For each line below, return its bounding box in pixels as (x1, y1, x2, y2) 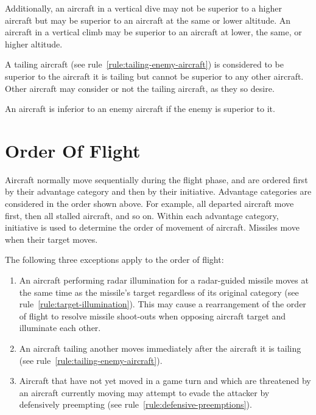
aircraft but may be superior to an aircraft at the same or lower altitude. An (5, 13, 291, 26)
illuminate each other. (19, 321, 101, 334)
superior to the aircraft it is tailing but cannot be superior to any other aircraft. (5, 69, 304, 82)
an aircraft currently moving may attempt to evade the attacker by (19, 386, 270, 399)
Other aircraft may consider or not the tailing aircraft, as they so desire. (5, 82, 275, 94)
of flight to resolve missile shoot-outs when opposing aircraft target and (19, 309, 286, 322)
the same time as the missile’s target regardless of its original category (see (19, 285, 299, 298)
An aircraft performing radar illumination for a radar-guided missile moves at (19, 274, 309, 287)
